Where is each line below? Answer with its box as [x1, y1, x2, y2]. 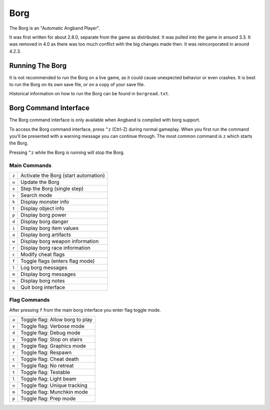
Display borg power [20, 212, 67, 219]
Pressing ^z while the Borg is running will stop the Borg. [9, 149, 125, 155]
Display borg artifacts [20, 231, 71, 238]
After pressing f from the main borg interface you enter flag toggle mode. [9, 307, 161, 313]
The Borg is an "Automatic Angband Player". [9, 25, 100, 31]
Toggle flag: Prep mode [20, 395, 76, 402]
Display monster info [20, 198, 69, 206]
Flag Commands [9, 296, 50, 303]
